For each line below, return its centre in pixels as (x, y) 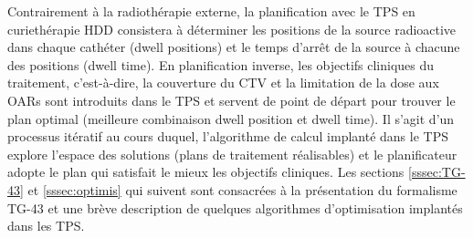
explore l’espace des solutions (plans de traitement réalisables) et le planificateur (232, 154)
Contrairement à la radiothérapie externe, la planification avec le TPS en (211, 11)
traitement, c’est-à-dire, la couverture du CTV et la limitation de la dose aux (223, 83)
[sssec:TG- (437, 172)
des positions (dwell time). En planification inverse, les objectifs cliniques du (221, 64)
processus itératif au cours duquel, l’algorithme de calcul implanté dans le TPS (228, 136)
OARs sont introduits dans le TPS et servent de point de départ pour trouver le (231, 100)
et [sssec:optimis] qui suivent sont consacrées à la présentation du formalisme (242, 189)
